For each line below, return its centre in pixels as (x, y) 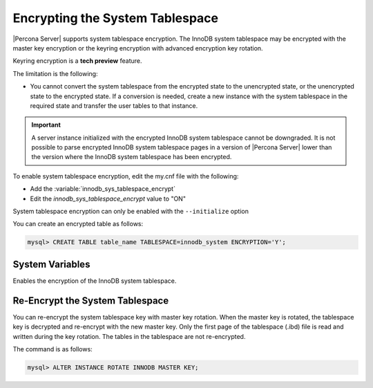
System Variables (51, 264)
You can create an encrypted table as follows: (78, 224)
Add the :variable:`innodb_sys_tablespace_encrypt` (103, 189)
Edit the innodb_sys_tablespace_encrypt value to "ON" (108, 198)
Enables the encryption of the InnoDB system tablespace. (95, 281)
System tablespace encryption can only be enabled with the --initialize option (131, 212)
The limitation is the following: (55, 73)
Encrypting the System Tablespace (116, 18)
